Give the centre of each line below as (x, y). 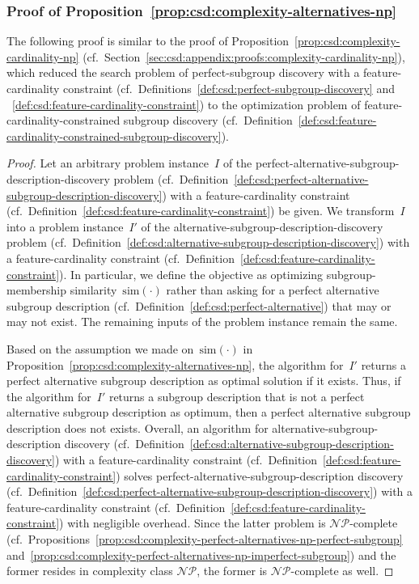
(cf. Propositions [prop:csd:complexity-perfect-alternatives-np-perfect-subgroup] (205, 539)
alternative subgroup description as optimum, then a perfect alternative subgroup (209, 412)
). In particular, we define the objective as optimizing (191, 274)
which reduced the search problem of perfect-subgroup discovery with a (183, 72)
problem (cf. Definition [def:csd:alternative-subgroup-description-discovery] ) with (208, 242)
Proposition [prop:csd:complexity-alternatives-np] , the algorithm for (175, 364)
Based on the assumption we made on (100, 348)
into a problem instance (65, 226)
